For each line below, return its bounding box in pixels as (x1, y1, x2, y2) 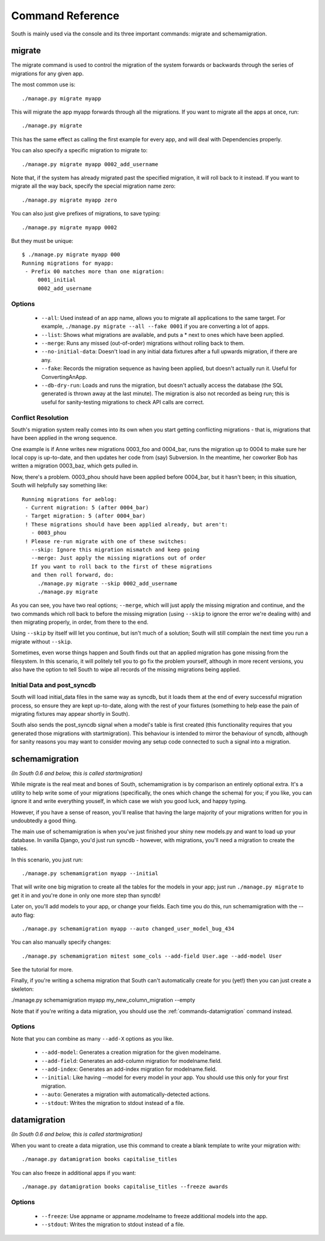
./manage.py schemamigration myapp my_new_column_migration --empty (11, 996, 196, 1004)
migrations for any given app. (11, 70, 84, 77)
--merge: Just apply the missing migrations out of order (31, 555, 206, 562)
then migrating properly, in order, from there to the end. (11, 618, 149, 626)
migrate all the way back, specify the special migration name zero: (11, 182, 176, 189)
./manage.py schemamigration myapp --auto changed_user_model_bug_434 (22, 925, 235, 932)
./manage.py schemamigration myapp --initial (22, 870, 159, 876)
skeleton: (11, 985, 34, 993)
